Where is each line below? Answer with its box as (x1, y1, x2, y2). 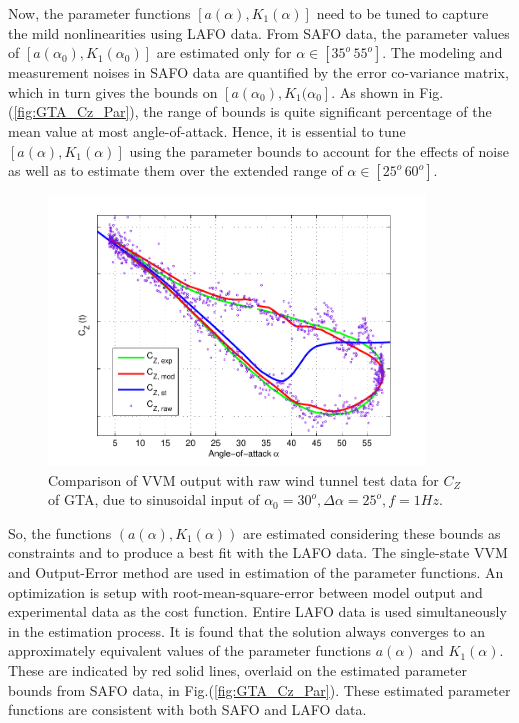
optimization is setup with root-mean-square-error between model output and (8, 581, 483, 602)
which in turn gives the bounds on (8, 81, 218, 102)
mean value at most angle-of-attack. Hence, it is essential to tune (8, 120, 406, 141)
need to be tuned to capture (316, 3, 489, 23)
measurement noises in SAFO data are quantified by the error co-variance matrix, (8, 62, 509, 83)
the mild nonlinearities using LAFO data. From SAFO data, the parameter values (8, 22, 510, 43)
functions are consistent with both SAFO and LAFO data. (8, 699, 367, 720)
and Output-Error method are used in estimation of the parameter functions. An (8, 561, 504, 582)
